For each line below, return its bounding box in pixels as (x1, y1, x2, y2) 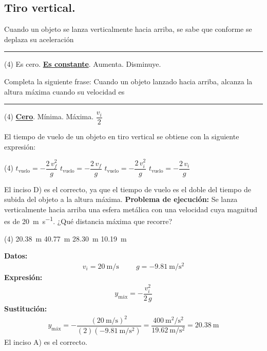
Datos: (4, 250, 28, 261)
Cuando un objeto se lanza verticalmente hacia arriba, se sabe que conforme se (4, 24, 252, 34)
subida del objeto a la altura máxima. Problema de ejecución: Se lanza (4, 194, 238, 205)
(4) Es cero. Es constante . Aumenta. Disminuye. (4, 59, 161, 69)
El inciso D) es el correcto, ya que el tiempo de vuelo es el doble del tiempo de (4, 183, 251, 194)
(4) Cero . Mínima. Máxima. (4, 111, 94, 122)
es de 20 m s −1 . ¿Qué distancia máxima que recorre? (4, 214, 173, 227)
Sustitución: (4, 303, 47, 313)
